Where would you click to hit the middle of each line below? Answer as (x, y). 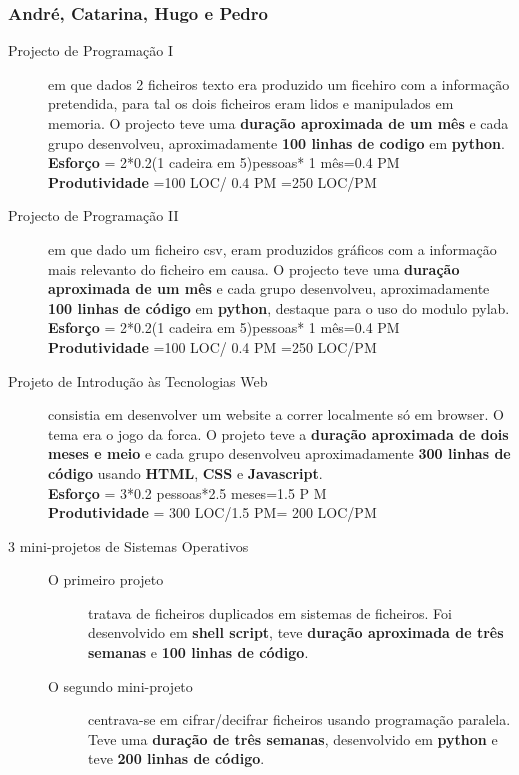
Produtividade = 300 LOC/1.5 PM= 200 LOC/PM (212, 512)
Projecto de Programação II (93, 215)
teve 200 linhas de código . (176, 758)
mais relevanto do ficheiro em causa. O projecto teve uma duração (254, 268)
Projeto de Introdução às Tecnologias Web (138, 380)
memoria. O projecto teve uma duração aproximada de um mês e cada (278, 123)
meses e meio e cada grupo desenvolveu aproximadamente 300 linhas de (279, 453)
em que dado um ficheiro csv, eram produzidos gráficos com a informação (272, 248)
